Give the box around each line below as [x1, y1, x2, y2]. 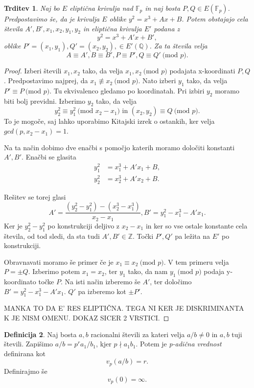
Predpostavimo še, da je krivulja [4, 14, 100, 23]
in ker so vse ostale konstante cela [145, 220, 248, 230]
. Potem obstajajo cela [182, 14, 248, 23]
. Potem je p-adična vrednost [136, 339, 222, 349]
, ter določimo [150, 276, 192, 287]
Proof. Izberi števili [4, 66, 62, 76]
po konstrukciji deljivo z [47, 220, 120, 230]
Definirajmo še [4, 365, 47, 376]
